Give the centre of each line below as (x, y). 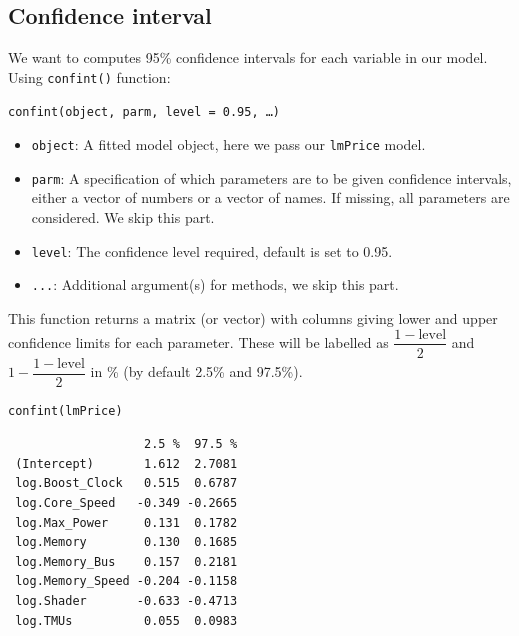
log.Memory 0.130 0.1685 (126, 542)
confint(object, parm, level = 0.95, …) (144, 112)
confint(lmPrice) (65, 410)
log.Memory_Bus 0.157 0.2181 (126, 561)
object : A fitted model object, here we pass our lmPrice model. (228, 144)
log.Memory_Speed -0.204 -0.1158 (126, 581)
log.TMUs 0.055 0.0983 (126, 620)
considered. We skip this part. (123, 217)
